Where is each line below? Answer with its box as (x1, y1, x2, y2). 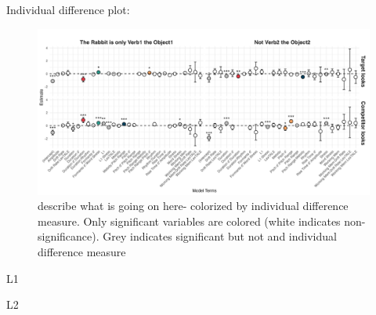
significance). (38, 228, 99, 244)
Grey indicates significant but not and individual (103, 228, 337, 244)
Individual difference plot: (6, 2, 130, 17)
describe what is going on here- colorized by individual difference (38, 197, 349, 214)
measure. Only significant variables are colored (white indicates (38, 212, 341, 229)
